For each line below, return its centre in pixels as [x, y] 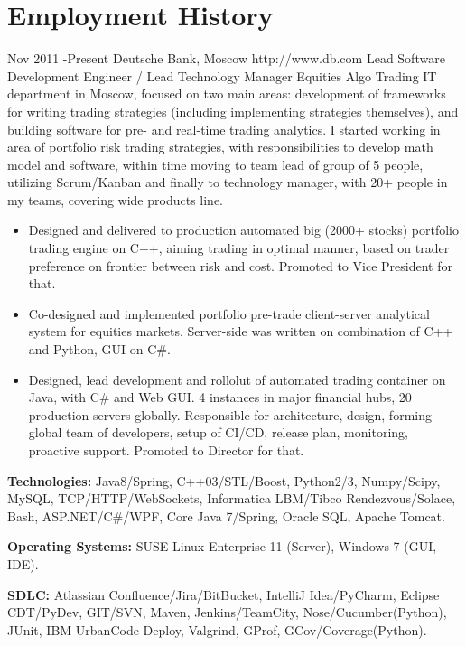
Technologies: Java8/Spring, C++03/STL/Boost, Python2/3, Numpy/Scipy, [224, 480]
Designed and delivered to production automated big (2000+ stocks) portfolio [243, 230]
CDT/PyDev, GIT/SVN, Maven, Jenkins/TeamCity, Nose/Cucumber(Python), [227, 612]
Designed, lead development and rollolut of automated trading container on [237, 379]
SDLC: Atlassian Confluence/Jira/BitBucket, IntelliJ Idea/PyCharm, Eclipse [224, 594]
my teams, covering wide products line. [115, 199]
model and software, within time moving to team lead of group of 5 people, [215, 164]
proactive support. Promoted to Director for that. [166, 450]
